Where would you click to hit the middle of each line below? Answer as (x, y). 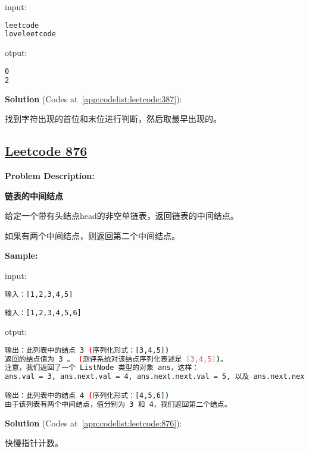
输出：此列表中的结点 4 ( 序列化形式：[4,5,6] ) (87, 395)
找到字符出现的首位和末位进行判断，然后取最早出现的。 (113, 119)
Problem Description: (50, 176)
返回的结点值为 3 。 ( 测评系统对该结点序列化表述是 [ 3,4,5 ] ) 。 (116, 359)
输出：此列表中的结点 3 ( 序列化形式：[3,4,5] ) (87, 350)
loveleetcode (30, 34)
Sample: (21, 255)
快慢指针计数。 (34, 443)
